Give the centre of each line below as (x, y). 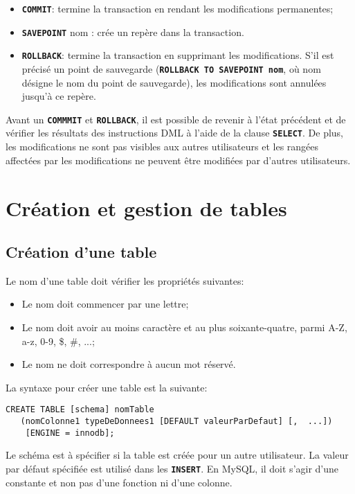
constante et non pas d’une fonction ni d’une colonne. (119, 482)
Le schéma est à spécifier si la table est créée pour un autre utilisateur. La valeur (177, 455)
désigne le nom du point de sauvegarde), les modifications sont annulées (174, 82)
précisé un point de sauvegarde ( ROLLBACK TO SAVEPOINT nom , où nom (171, 68)
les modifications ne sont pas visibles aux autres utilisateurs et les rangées (162, 147)
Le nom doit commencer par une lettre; (105, 304)
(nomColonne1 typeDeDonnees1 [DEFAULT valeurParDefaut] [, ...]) (176, 422)
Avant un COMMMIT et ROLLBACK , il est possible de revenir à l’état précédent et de (176, 119)
